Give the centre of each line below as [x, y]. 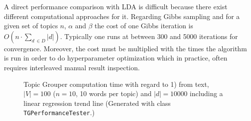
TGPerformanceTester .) [59, 112]
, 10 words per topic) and [114, 93]
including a [206, 93]
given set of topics [31, 26]
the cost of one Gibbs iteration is [144, 26]
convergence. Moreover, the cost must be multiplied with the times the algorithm [125, 48]
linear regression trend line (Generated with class [97, 103]
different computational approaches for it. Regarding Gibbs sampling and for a [122, 16]
